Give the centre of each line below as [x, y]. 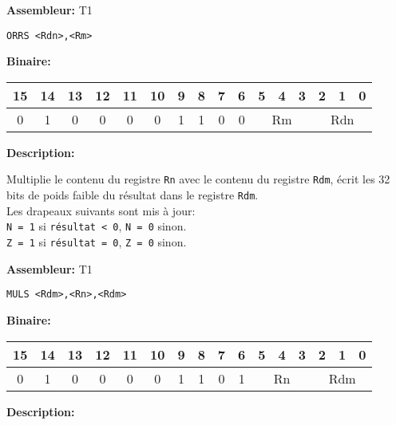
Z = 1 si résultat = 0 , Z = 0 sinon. [97, 242]
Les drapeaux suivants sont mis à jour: [101, 210]
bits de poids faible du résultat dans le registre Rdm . [133, 195]
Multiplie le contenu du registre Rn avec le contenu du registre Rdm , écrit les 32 [198, 179]
